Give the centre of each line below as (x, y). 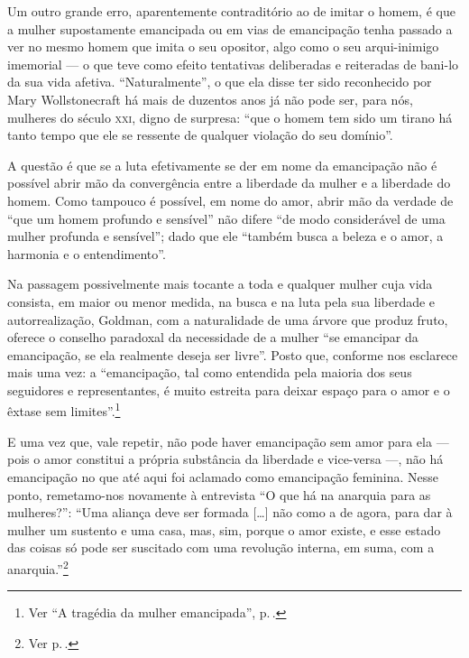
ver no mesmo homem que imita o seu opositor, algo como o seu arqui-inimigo (223, 46)
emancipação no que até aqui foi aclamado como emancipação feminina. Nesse (223, 476)
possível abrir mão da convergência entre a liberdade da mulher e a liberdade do (229, 183)
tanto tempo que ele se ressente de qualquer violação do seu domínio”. (200, 135)
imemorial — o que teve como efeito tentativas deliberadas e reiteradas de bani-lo (233, 64)
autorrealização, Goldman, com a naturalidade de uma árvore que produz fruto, (228, 319)
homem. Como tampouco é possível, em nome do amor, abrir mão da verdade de (230, 200)
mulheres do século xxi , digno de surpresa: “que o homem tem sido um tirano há (230, 117)
